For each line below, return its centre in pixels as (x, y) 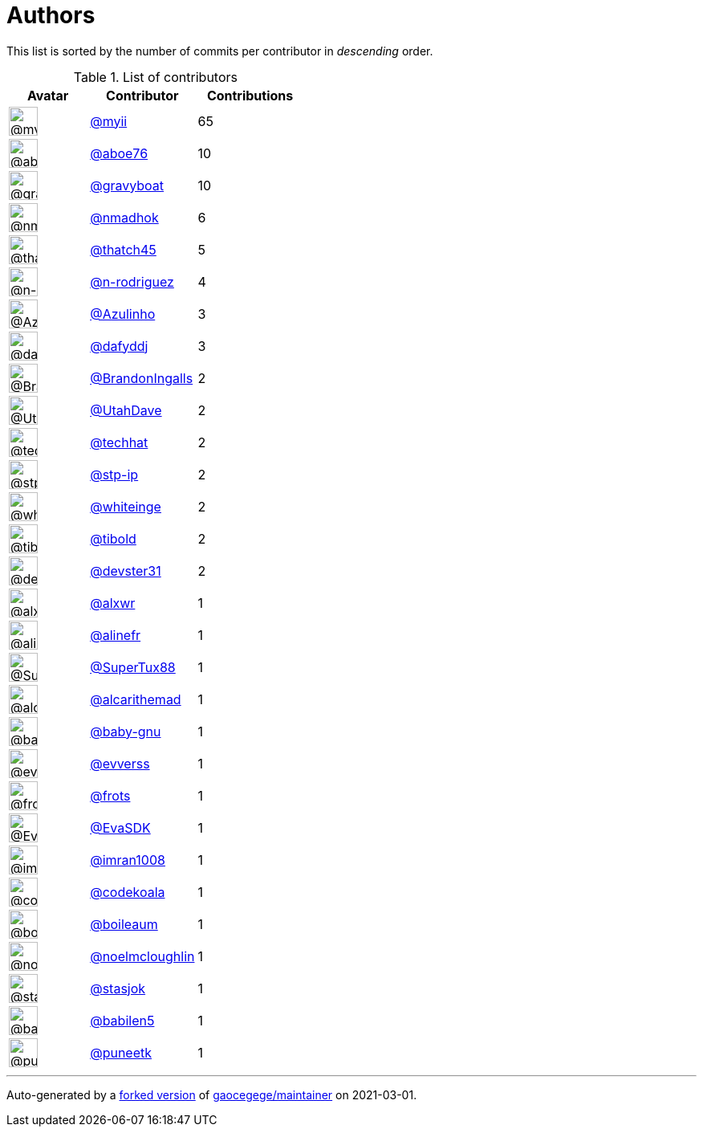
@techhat (119, 442)
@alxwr (113, 603)
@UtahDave (126, 410)
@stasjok (118, 988)
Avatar (48, 95)
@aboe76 (119, 153)
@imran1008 (128, 860)
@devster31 (126, 571)
